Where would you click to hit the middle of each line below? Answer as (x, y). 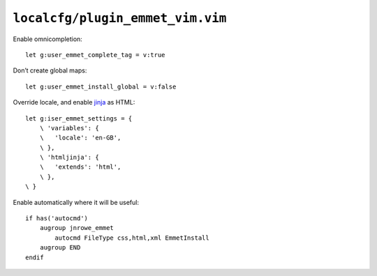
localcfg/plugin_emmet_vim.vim (120, 18)
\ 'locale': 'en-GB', (80, 138)
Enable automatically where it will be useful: (76, 202)
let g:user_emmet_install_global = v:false (101, 86)
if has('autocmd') (57, 219)
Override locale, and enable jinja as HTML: (74, 102)
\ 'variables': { (69, 128)
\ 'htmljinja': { (69, 158)
